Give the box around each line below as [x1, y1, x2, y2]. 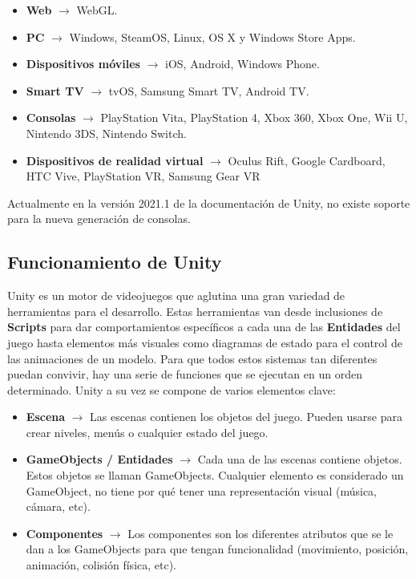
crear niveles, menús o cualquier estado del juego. [26, 423, 269, 440]
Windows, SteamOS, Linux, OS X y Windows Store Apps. [69, 28, 356, 45]
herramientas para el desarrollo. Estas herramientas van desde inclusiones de [7, 302, 383, 319]
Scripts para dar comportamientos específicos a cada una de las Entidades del [7, 318, 401, 335]
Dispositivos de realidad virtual [26, 152, 204, 168]
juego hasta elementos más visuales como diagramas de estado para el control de [7, 334, 402, 350]
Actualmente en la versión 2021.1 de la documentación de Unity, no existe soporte [7, 194, 410, 211]
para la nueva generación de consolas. [7, 210, 191, 227]
